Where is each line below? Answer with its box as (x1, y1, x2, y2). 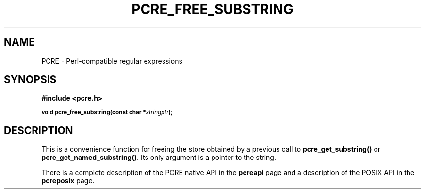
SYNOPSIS (4, 73, 57, 86)
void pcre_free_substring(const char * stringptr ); (41, 109, 173, 116)
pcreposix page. (41, 176, 95, 185)
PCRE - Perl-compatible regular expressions (41, 56, 182, 65)
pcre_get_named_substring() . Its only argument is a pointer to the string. (41, 153, 276, 162)
